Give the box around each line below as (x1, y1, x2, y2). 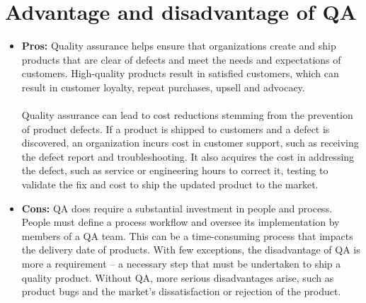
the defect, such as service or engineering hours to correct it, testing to (21, 163, 328, 178)
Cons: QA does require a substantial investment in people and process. (21, 200, 333, 215)
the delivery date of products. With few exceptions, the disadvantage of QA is (21, 242, 360, 257)
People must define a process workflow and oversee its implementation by (21, 215, 340, 229)
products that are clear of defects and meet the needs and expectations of (21, 52, 341, 67)
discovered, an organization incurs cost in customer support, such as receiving (21, 135, 359, 150)
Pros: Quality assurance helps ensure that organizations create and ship (21, 38, 336, 53)
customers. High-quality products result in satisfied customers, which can (21, 66, 339, 81)
